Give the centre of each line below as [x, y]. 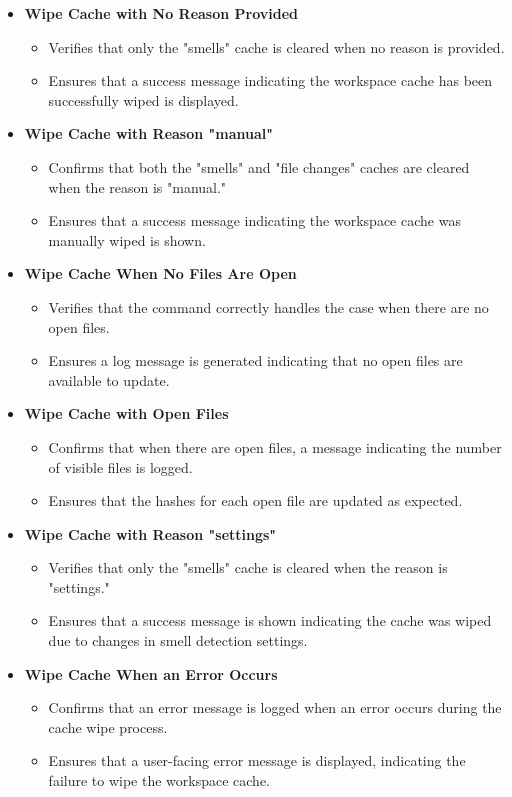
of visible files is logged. [120, 466]
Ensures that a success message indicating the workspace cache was [254, 220]
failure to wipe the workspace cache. [159, 780]
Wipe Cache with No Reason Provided [161, 13]
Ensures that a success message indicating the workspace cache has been [270, 80]
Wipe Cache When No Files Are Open [160, 273]
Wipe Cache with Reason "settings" [150, 533]
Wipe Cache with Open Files [126, 413]
